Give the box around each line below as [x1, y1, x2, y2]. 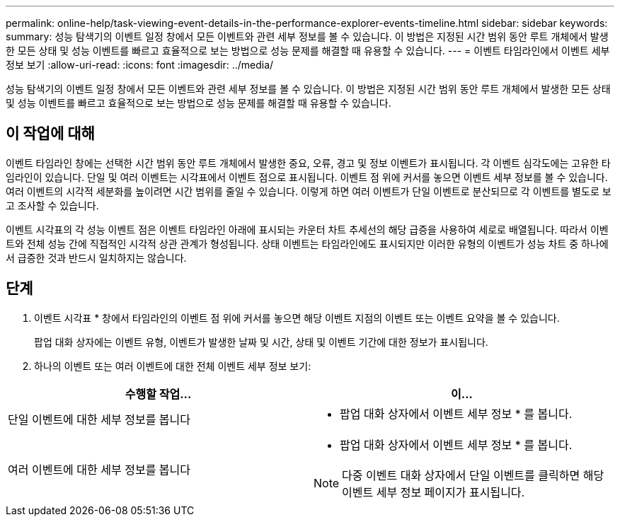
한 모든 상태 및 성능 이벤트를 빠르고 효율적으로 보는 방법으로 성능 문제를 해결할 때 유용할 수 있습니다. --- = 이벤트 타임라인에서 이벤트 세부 [6, 45, 610, 57]
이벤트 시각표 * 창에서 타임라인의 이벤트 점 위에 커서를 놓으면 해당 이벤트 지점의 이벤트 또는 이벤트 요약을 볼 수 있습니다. [34, 311, 560, 324]
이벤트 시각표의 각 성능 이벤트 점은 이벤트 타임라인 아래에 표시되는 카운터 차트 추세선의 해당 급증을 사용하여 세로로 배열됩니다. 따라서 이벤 [6, 223, 609, 236]
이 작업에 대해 [6, 124, 95, 143]
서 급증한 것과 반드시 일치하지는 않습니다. [6, 251, 187, 264]
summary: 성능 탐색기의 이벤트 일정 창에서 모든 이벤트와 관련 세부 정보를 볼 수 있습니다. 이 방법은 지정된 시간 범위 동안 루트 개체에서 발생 [6, 30, 609, 42]
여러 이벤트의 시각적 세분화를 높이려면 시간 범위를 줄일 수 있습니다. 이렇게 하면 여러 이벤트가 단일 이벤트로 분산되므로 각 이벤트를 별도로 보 [6, 185, 612, 197]
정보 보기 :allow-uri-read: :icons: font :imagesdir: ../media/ [6, 59, 274, 71]
